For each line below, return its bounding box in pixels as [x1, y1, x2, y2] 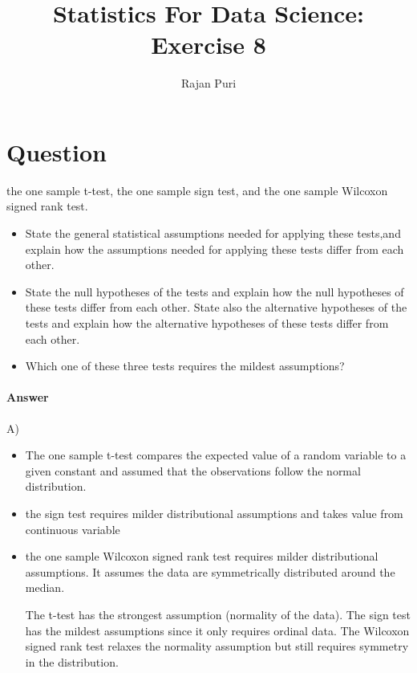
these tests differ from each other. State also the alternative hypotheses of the [25, 299, 407, 316]
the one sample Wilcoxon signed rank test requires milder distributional [25, 548, 379, 565]
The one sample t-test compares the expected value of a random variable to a [25, 447, 407, 463]
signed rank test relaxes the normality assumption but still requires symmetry [25, 638, 409, 655]
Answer [6, 389, 49, 406]
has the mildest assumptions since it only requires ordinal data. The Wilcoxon [25, 622, 410, 638]
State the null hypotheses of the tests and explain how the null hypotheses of [25, 283, 404, 300]
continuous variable [25, 520, 120, 537]
